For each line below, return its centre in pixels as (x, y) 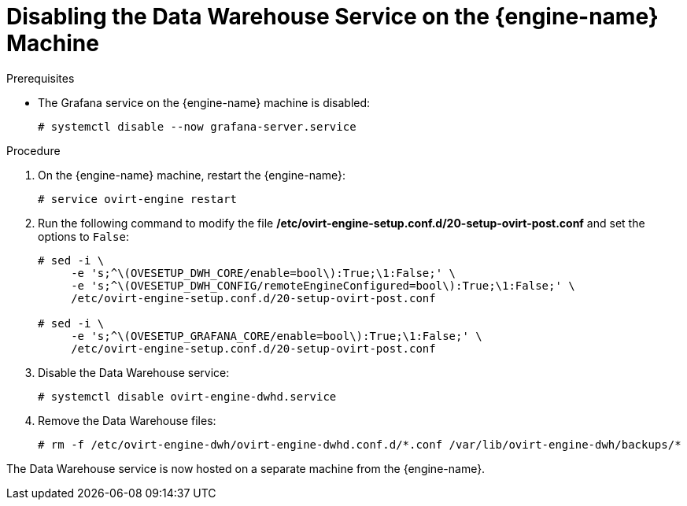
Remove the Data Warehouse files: (127, 420)
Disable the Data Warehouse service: (134, 372)
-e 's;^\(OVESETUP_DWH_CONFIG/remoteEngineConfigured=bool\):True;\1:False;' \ (323, 285)
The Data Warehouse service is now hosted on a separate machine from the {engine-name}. (246, 468)
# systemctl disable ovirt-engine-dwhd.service (187, 396)
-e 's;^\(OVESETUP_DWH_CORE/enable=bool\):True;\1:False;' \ (264, 273)
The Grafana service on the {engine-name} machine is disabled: (204, 102)
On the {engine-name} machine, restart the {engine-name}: (192, 175)
